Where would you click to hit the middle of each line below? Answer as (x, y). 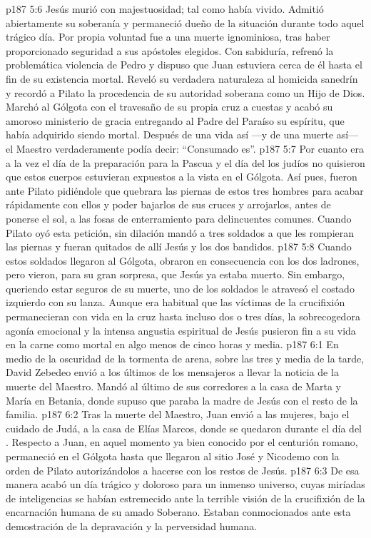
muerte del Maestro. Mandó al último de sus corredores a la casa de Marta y (173, 386)
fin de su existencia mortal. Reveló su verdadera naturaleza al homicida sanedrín (182, 78)
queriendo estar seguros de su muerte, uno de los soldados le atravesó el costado (180, 288)
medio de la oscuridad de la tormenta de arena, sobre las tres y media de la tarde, (185, 358)
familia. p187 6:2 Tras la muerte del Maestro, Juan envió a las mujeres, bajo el (178, 414)
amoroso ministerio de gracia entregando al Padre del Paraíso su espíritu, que (175, 120)
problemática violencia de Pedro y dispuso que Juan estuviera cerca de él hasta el (184, 65)
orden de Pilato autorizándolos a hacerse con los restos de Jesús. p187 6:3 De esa (183, 470)
